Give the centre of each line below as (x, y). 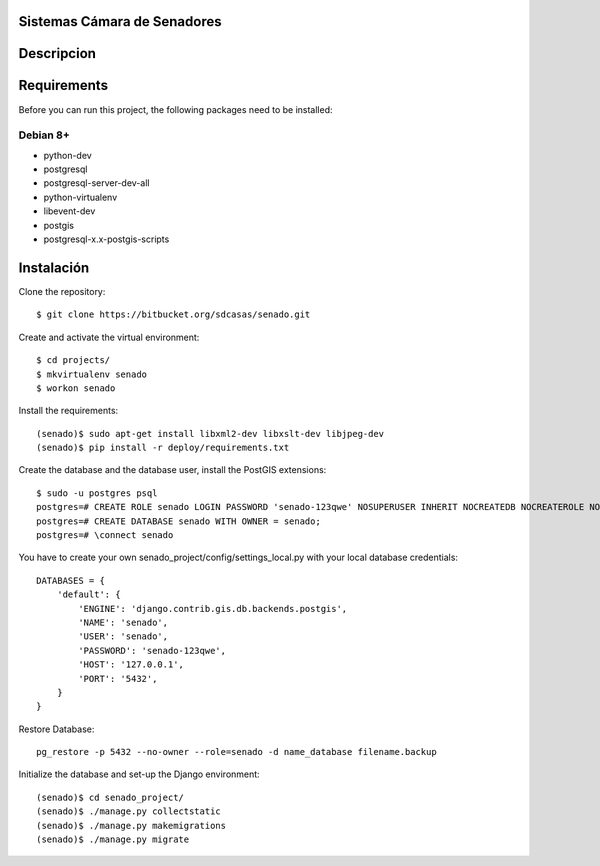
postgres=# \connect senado (105, 535)
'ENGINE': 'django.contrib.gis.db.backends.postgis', (213, 608)
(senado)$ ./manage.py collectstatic (129, 811)
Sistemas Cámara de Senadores (120, 21)
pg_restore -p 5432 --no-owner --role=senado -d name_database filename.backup (236, 752)
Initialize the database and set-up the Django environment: (139, 774)
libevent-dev (69, 211)
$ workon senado (76, 388)
